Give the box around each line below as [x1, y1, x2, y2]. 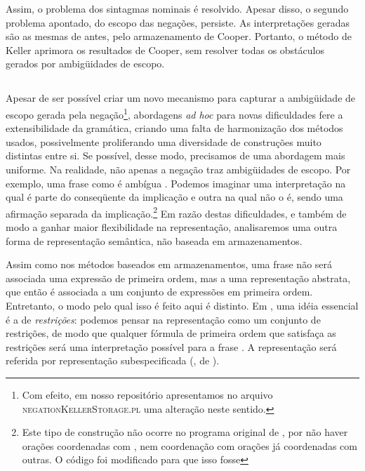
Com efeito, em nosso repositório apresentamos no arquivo [22, 387, 273, 402]
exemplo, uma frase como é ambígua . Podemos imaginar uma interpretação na [6, 175, 346, 190]
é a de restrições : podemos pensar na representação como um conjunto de [6, 312, 321, 326]
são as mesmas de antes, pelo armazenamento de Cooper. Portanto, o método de [6, 29, 352, 44]
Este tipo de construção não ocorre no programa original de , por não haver [22, 425, 348, 439]
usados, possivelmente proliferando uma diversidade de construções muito [6, 134, 321, 149]
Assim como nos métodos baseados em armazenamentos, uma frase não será [6, 257, 333, 272]
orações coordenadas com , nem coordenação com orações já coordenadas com [22, 438, 357, 453]
